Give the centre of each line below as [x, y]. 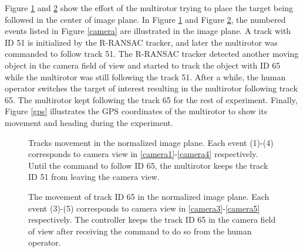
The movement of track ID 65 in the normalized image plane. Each [149, 196]
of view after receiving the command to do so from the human [140, 231]
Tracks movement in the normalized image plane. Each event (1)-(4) [151, 142]
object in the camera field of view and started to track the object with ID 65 [143, 65]
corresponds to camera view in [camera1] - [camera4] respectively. [143, 154]
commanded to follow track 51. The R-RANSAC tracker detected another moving [152, 54]
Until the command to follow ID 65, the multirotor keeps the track [148, 165]
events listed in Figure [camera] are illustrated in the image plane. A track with [148, 31]
